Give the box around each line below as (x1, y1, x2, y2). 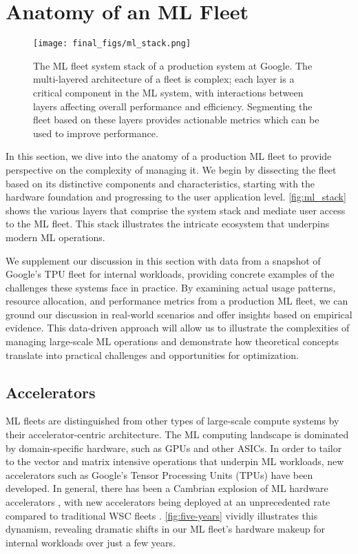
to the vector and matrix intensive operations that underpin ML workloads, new (6, 454, 344, 469)
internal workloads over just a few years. (6, 535, 176, 549)
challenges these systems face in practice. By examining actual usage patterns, (6, 280, 336, 294)
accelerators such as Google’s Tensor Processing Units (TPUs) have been (6, 467, 313, 482)
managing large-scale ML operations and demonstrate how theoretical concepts (6, 334, 339, 349)
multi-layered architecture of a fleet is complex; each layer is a (33, 72, 295, 86)
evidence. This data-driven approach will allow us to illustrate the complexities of (6, 320, 350, 335)
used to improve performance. (33, 125, 158, 140)
